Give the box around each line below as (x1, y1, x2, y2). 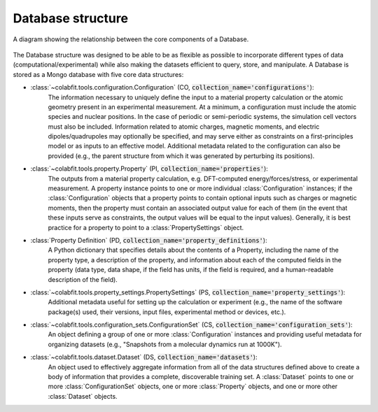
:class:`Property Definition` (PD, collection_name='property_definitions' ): (30, 236, 267, 244)
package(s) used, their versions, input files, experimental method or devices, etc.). (48, 308, 286, 316)
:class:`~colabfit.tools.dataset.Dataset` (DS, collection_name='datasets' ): (30, 353, 258, 362)
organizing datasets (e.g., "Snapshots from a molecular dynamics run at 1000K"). (48, 340, 283, 348)
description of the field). (48, 275, 118, 283)
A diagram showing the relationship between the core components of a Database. (13, 35, 249, 43)
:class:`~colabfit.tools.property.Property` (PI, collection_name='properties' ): (30, 164, 269, 173)
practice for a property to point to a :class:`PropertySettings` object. (48, 223, 244, 232)
